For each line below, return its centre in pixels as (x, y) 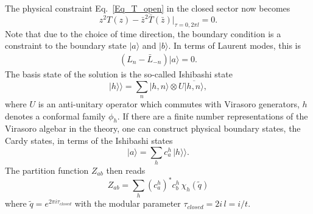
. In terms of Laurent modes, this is (235, 45)
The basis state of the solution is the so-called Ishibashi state (119, 73)
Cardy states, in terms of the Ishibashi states (89, 141)
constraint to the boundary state (66, 45)
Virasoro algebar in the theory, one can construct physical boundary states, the (153, 128)
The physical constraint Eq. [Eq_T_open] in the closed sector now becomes (148, 8)
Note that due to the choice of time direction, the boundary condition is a (143, 33)
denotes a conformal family (55, 116)
